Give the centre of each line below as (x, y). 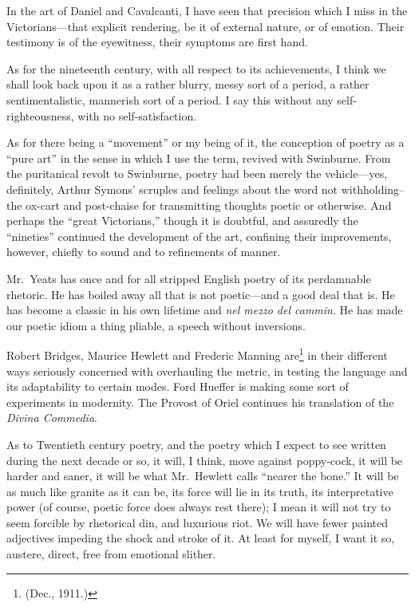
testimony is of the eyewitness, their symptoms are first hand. (157, 42)
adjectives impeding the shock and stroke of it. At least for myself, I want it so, (201, 538)
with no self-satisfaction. (137, 115)
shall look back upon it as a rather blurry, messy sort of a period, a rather (188, 84)
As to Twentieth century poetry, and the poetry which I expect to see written (196, 444)
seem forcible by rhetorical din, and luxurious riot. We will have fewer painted (197, 522)
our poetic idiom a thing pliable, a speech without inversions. (156, 325)
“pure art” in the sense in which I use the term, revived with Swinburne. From (199, 158)
